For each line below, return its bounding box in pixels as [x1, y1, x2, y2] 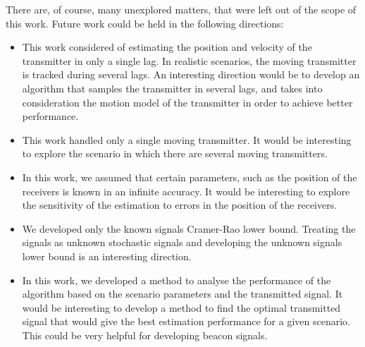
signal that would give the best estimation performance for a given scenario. [22, 314, 350, 329]
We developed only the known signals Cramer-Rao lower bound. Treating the [22, 221, 356, 236]
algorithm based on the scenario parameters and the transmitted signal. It [22, 286, 343, 301]
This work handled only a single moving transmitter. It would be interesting [22, 132, 352, 147]
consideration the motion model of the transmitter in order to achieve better [22, 95, 353, 109]
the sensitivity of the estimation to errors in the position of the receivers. [22, 197, 338, 212]
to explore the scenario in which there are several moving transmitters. [22, 146, 328, 161]
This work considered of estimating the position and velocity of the [22, 39, 312, 54]
